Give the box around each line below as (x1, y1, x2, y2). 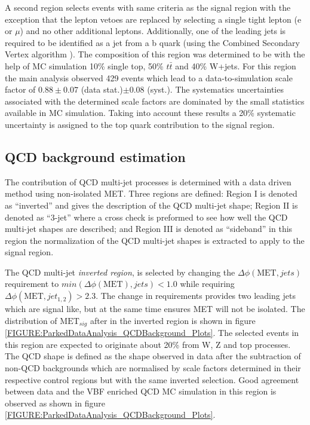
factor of (5, 83, 36, 96)
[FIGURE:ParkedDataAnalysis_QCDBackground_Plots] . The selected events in (5, 326, 299, 339)
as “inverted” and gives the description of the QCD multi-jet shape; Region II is (5, 198, 298, 211)
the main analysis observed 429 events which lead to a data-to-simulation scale (5, 71, 293, 84)
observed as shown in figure (5, 396, 105, 409)
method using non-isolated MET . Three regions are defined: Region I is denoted (5, 187, 297, 200)
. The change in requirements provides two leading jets (96, 289, 296, 302)
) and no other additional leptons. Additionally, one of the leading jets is (20, 25, 286, 37)
